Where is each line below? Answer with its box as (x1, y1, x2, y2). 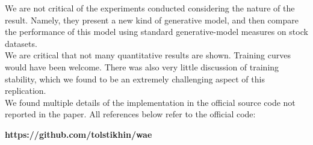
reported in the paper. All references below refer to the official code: (5, 108, 256, 120)
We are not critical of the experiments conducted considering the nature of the (5, 2, 295, 14)
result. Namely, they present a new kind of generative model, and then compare (5, 13, 299, 26)
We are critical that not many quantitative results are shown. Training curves (5, 49, 291, 61)
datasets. (5, 37, 37, 49)
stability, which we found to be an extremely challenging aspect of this (5, 72, 265, 85)
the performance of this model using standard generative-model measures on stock (5, 25, 308, 38)
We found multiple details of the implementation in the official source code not (5, 96, 296, 108)
